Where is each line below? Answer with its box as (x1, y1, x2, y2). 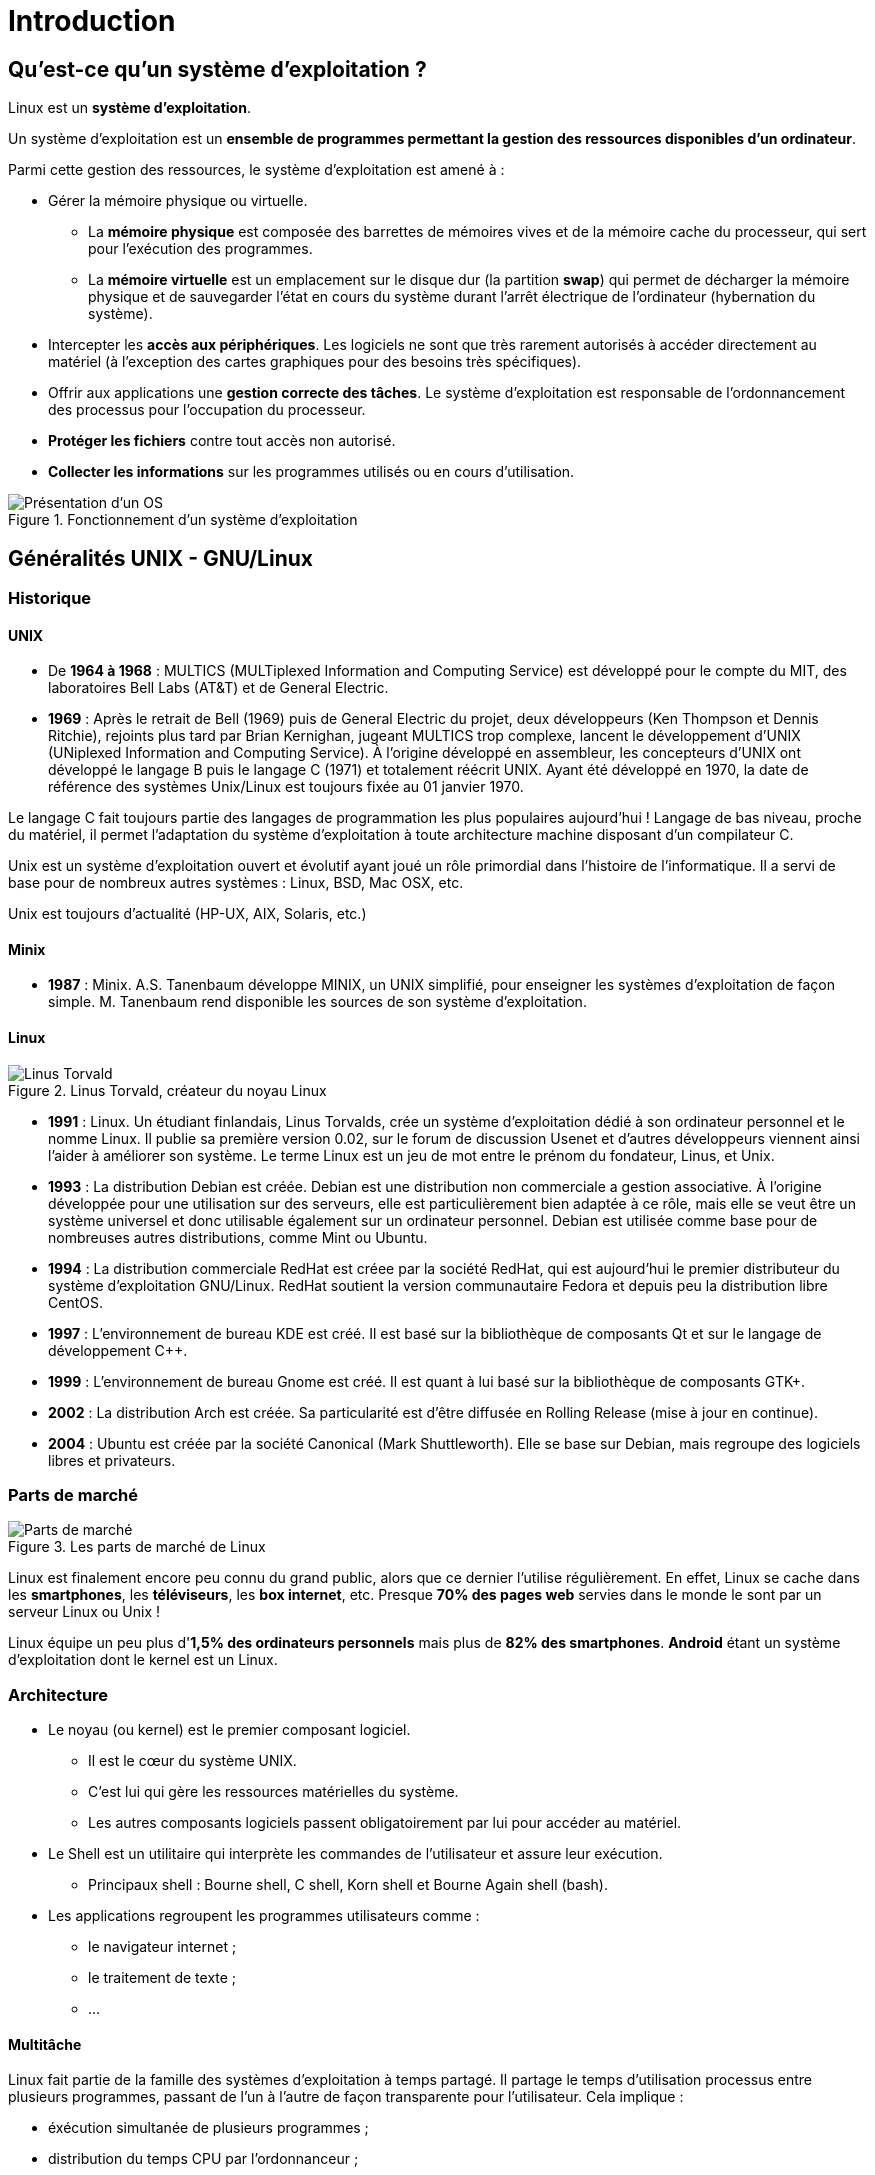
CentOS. (48, 1293, 103, 1311)
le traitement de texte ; (88, 1969, 237, 1987)
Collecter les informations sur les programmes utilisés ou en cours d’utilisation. (48, 463, 575, 481)
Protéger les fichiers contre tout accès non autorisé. (48, 432, 396, 450)
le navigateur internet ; (88, 1938, 237, 1956)
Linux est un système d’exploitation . (8, 99, 251, 117)
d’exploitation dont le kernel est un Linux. (8, 1651, 278, 1669)
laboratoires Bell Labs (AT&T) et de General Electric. (48, 679, 389, 697)
